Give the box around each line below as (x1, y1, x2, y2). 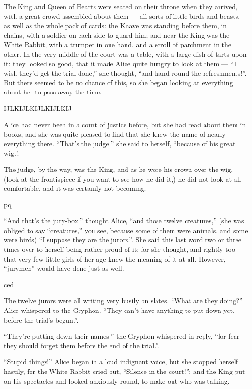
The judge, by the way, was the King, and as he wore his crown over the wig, (4, 164, 233, 174)
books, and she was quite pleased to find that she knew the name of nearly (4, 129, 226, 139)
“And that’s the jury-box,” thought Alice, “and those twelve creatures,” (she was (4, 216, 244, 226)
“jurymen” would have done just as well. (4, 263, 124, 273)
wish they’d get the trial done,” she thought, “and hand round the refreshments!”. (4, 68, 247, 78)
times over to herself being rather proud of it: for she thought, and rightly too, (4, 244, 237, 254)
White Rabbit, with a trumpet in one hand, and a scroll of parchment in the (4, 39, 232, 49)
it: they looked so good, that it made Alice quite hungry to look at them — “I (4, 58, 236, 68)
